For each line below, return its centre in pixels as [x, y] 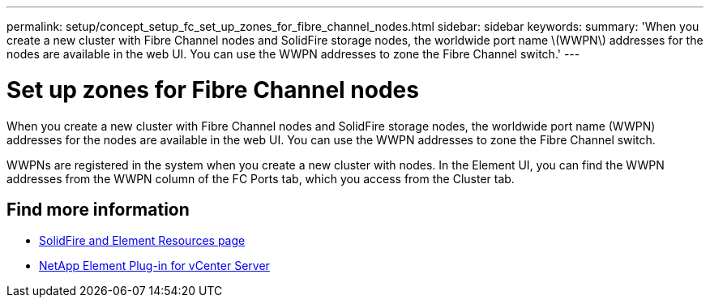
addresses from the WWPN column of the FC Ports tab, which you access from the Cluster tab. [261, 178]
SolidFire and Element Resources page [142, 241]
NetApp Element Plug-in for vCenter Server [154, 266]
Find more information [98, 209]
